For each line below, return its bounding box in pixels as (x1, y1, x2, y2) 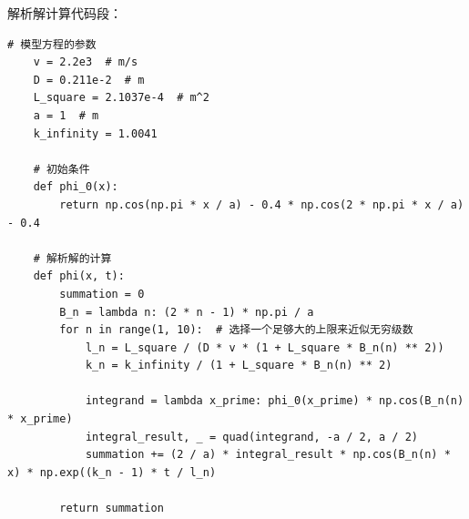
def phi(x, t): (33, 270, 125, 283)
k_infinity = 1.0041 (33, 127, 158, 140)
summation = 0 (59, 287, 145, 300)
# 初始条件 (33, 162, 90, 176)
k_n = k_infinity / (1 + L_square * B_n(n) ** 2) (85, 359, 393, 372)
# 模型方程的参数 (7, 37, 97, 51)
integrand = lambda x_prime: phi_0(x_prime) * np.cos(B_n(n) (85, 394, 464, 408)
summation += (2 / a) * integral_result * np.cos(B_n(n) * (85, 448, 451, 462)
